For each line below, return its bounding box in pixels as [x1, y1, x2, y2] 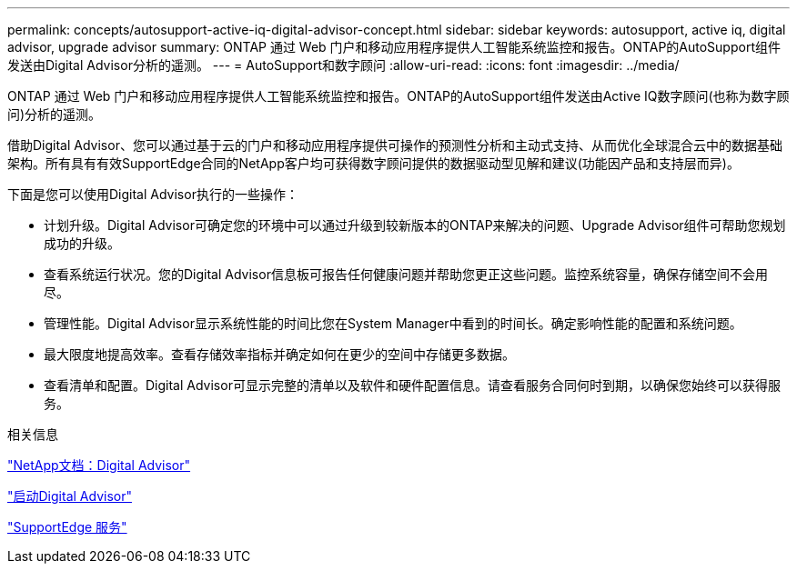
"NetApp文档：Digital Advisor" [7, 457, 191, 473]
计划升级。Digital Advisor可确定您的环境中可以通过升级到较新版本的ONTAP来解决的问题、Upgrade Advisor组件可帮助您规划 [44, 217, 786, 233]
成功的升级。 [44, 235, 120, 251]
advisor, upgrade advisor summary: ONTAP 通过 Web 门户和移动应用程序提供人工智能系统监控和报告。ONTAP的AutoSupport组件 [7, 39, 781, 55]
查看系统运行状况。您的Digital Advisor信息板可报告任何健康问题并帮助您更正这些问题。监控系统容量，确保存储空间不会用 [44, 266, 768, 282]
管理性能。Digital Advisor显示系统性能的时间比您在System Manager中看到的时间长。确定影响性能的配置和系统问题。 [44, 316, 742, 331]
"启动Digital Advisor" [7, 488, 132, 504]
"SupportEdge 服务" [7, 519, 127, 535]
